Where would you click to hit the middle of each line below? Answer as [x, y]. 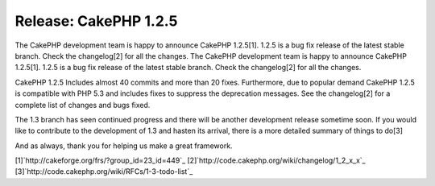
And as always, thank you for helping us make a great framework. [124, 146]
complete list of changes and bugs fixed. [83, 105]
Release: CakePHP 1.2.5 [96, 21]
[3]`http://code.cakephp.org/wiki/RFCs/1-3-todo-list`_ [104, 172]
